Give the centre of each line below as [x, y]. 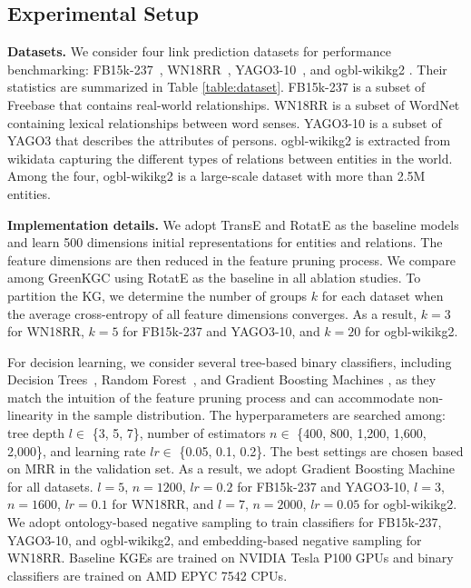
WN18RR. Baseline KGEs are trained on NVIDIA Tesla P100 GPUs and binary [231, 558]
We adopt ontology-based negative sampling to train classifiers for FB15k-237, [225, 522]
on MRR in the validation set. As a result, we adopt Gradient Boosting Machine [231, 468]
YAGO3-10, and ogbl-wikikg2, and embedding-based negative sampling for [215, 539]
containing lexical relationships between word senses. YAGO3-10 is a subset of [225, 122]
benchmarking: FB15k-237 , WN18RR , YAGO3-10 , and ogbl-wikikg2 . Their [227, 69]
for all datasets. [50, 486]
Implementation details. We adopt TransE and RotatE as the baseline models [233, 224]
